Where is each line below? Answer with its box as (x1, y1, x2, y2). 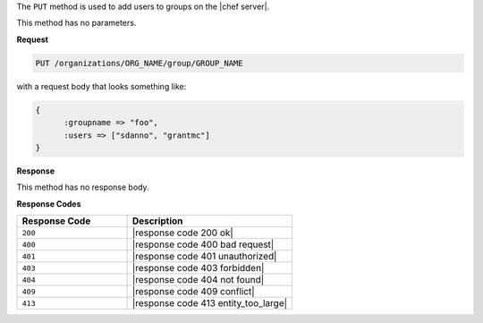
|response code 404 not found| (131, 274, 265, 286)
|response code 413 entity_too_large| (131, 297, 288, 310)
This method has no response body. (16, 182, 149, 192)
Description (131, 215, 183, 227)
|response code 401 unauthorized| (131, 251, 277, 263)
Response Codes (16, 198, 81, 209)
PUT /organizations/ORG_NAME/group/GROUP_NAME (35, 58, 243, 68)
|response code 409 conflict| (131, 285, 255, 298)
